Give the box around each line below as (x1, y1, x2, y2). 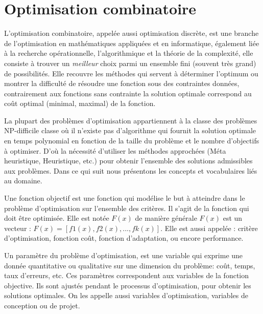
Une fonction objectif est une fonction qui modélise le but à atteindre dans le (4, 193, 245, 203)
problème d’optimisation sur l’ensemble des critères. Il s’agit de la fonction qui (4, 202, 249, 213)
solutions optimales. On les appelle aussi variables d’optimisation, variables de (4, 290, 248, 301)
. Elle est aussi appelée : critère (160, 222, 258, 233)
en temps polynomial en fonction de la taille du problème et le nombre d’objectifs (4, 135, 259, 146)
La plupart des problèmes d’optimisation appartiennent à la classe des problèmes (4, 115, 257, 125)
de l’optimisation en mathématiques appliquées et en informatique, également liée (4, 37, 259, 48)
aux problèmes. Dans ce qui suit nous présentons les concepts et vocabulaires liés (4, 165, 257, 176)
